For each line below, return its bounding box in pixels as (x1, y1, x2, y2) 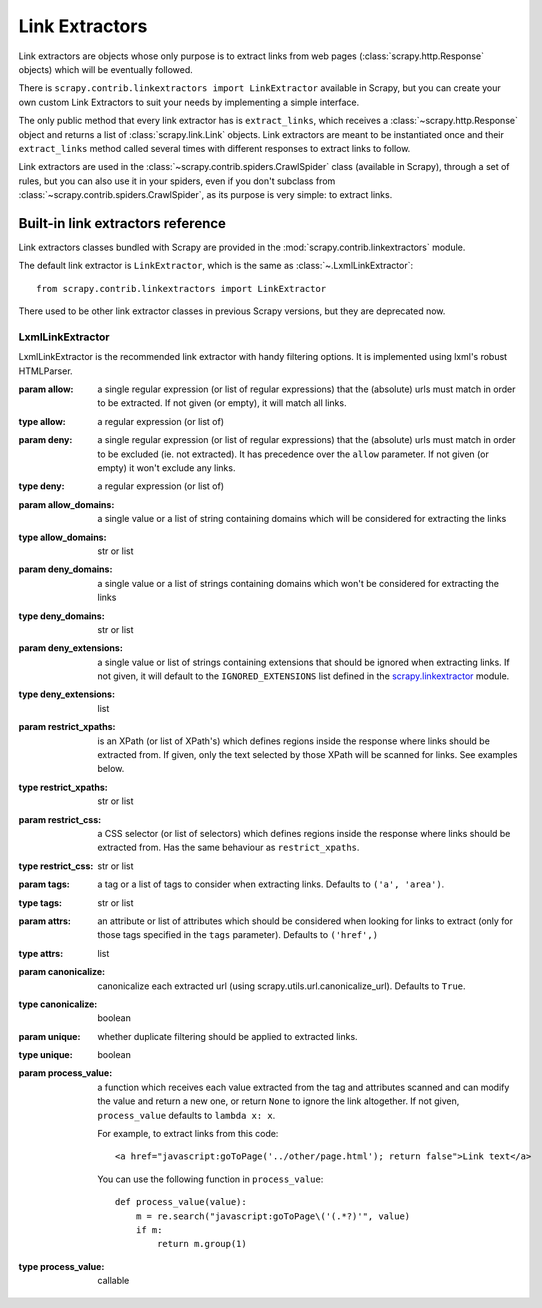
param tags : (18, 878, 70, 890)
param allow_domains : (18, 498, 115, 510)
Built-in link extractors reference (18, 215, 227, 232)
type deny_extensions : (18, 688, 115, 700)
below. (97, 763, 125, 775)
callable (97, 1275, 130, 1287)
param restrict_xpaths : (18, 721, 116, 733)
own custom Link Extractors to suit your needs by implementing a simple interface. (18, 96, 360, 108)
